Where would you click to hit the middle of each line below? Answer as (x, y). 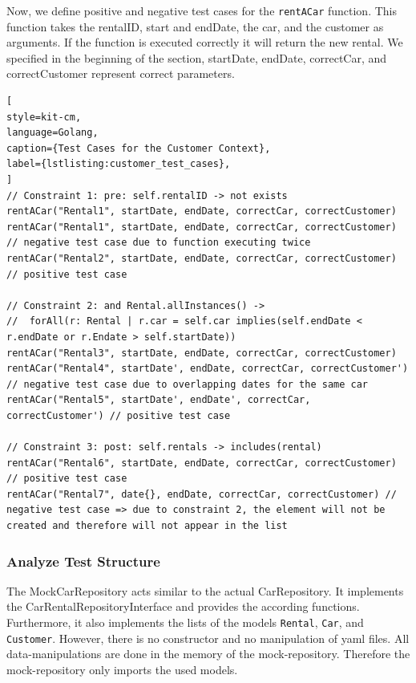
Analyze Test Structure (83, 561)
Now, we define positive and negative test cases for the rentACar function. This (202, 10)
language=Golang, (53, 133)
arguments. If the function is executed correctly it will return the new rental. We (205, 42)
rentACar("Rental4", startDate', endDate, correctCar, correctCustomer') (208, 369)
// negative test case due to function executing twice (159, 243)
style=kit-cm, (44, 117)
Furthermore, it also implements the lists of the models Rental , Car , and (185, 622)
